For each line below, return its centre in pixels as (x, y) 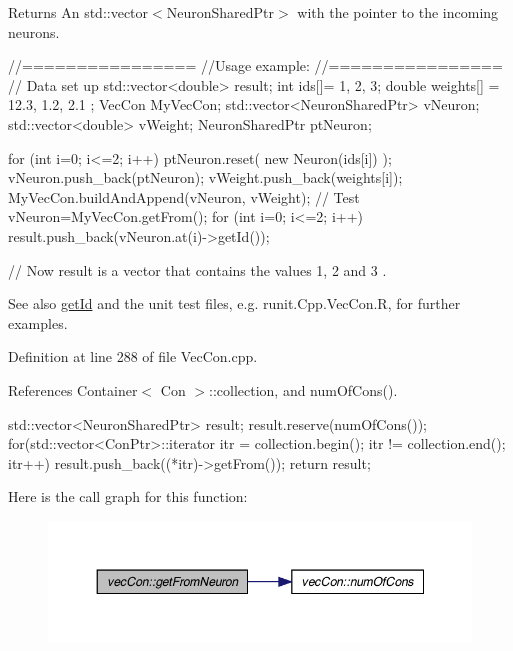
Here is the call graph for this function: (128, 496)
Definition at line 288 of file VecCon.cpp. (133, 356)
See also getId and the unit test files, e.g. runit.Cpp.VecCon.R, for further (234, 303)
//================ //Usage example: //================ (255, 65)
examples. (38, 322)
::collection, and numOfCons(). (303, 389)
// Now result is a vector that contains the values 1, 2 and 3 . (197, 269)
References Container (73, 389)
